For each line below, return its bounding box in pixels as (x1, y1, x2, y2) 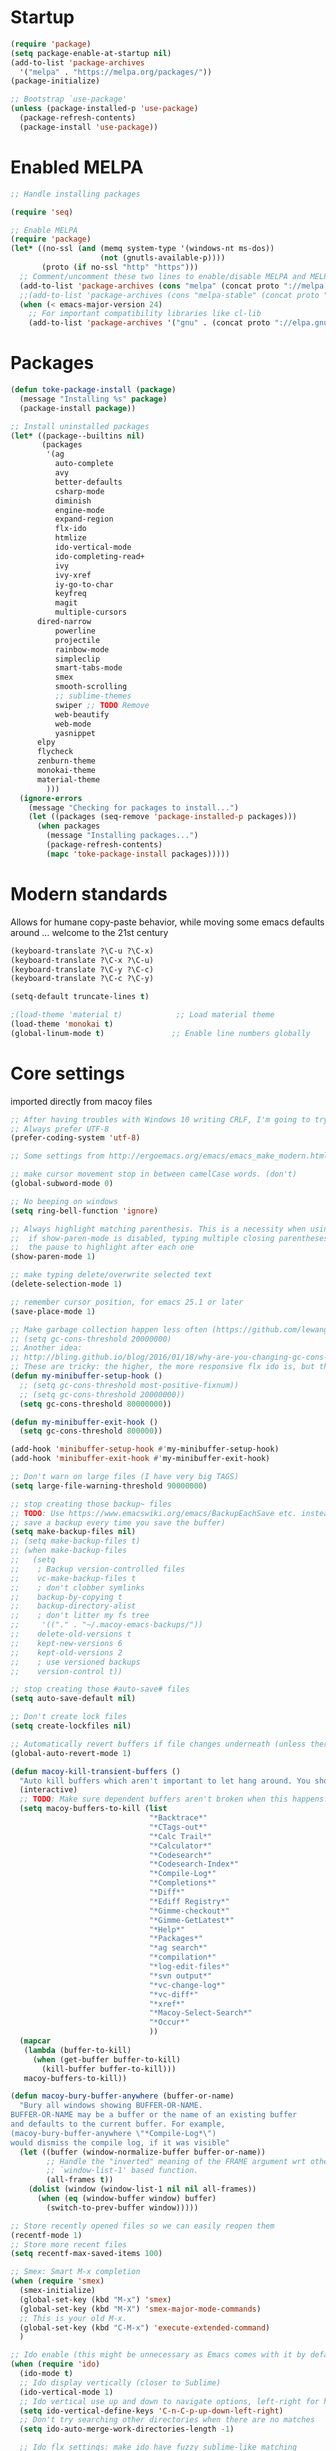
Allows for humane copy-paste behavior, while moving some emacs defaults (10, 916, 325, 928)
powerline (54, 626, 97, 636)
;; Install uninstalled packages (10, 421, 150, 431)
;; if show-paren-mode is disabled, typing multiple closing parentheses (10, 1233, 329, 1243)
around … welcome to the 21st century (10, 926, 169, 938)
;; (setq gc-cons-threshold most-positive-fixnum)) (19, 1380, 240, 1390)
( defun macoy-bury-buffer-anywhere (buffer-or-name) (10, 2091, 235, 2101)
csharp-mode (54, 486, 105, 496)
